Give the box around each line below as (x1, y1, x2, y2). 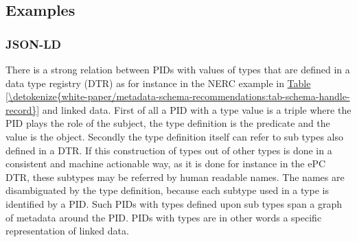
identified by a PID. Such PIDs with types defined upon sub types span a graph (5, 196, 343, 210)
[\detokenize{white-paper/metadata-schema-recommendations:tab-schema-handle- (5, 89, 350, 104)
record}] (5, 102, 40, 117)
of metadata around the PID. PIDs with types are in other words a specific (5, 210, 322, 224)
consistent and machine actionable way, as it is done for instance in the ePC (5, 156, 326, 171)
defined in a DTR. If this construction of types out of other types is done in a (5, 143, 332, 157)
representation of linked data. (5, 223, 129, 238)
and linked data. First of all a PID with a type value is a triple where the (42, 102, 352, 117)
